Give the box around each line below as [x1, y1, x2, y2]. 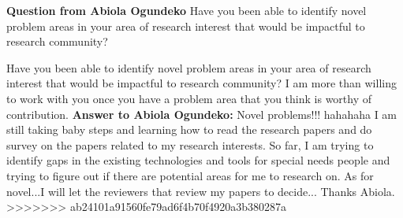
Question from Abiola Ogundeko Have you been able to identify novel [6, 2, 367, 18]
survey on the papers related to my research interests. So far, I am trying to [6, 136, 374, 153]
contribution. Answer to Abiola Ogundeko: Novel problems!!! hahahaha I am [6, 105, 397, 122]
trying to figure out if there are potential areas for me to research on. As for [6, 167, 374, 183]
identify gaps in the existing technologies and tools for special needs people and [6, 152, 390, 168]
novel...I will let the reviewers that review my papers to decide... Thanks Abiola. [6, 183, 395, 199]
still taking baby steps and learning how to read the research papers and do [6, 121, 372, 138]
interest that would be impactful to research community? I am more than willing [6, 75, 397, 91]
